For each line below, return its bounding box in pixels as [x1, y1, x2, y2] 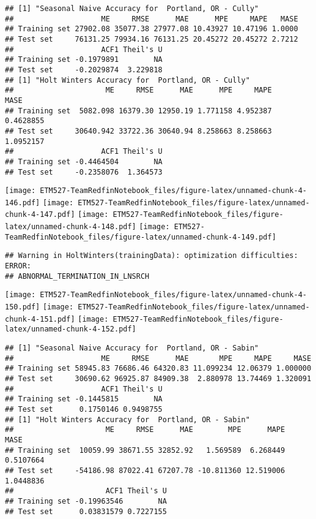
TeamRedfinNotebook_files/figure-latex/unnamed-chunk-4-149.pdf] [5, 232, 276, 241]
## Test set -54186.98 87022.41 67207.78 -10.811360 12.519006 [5, 466, 285, 475]
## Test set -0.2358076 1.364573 [5, 167, 163, 176]
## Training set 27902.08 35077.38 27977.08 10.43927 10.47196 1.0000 [5, 25, 298, 34]
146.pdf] [5, 198, 40, 207]
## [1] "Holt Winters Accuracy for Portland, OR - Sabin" [5, 415, 250, 424]
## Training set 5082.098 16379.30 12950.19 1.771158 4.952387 [5, 106, 272, 115]
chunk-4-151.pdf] [5, 314, 75, 324]
